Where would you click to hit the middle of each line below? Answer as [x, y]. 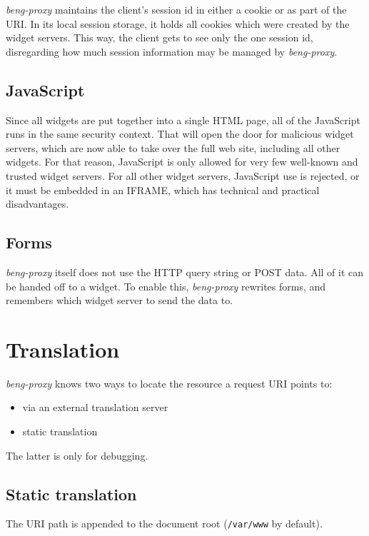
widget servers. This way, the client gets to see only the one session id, [160, 37]
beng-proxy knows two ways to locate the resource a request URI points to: [169, 383]
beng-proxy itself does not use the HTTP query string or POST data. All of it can [185, 272]
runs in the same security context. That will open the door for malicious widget [180, 134]
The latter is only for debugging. [77, 455]
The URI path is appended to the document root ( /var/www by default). [164, 524]
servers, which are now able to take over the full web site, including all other [173, 147]
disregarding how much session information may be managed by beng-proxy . [172, 51]
